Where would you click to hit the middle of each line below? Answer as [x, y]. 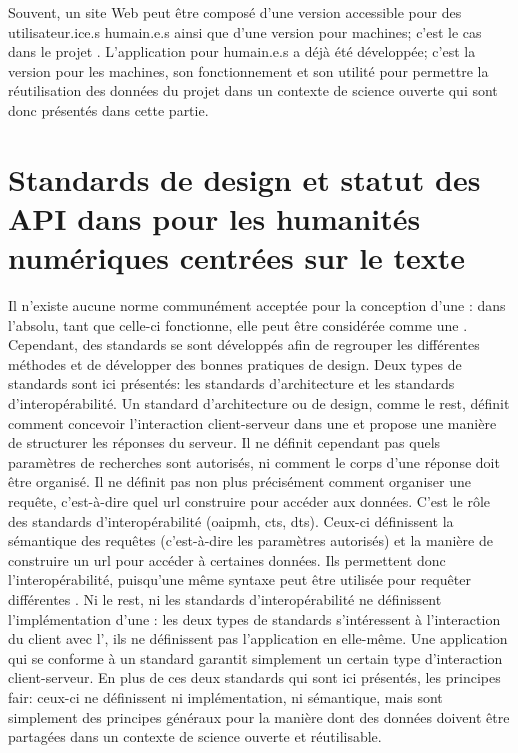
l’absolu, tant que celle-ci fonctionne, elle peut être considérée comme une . [238, 324]
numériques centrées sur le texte [237, 257]
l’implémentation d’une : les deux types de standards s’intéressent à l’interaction [254, 618]
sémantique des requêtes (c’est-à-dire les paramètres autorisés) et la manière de [250, 540]
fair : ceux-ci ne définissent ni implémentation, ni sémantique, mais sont [225, 696]
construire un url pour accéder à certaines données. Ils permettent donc [227, 559]
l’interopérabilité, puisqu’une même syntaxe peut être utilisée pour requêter [239, 579]
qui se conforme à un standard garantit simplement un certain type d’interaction [255, 657]
